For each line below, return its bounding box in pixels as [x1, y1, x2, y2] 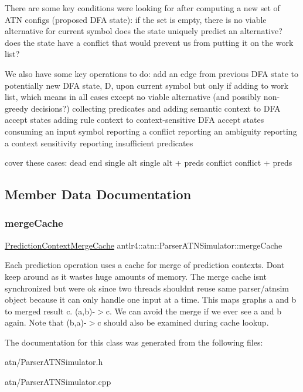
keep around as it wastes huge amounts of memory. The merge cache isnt [5, 270, 267, 282]
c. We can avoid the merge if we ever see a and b [105, 304, 281, 317]
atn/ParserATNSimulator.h [5, 356, 103, 368]
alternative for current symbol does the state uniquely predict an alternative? [5, 25, 282, 37]
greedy [5, 102, 29, 114]
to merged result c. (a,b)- [5, 304, 96, 317]
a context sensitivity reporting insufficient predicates [5, 136, 193, 149]
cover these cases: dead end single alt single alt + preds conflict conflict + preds [5, 156, 292, 169]
